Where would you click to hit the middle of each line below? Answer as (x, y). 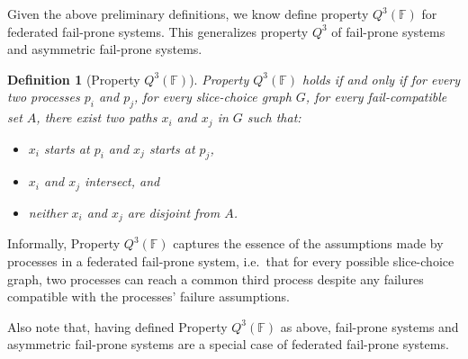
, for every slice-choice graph (213, 97)
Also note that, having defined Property (117, 326)
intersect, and (122, 181)
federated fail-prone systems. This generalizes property (158, 31)
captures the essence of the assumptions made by (308, 243)
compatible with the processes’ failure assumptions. (148, 296)
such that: (274, 117)
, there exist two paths (97, 117)
